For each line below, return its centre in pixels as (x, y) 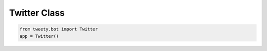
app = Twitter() (39, 36)
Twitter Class (37, 13)
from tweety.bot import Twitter (59, 29)
